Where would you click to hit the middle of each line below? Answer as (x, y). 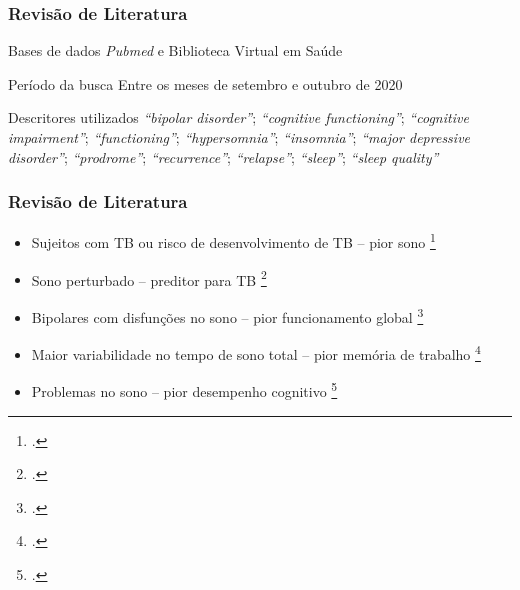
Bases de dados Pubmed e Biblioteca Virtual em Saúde (175, 50)
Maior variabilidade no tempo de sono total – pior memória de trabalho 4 (256, 352)
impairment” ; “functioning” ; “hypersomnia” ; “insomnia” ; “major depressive (239, 137)
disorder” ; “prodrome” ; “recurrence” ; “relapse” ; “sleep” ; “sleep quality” (223, 156)
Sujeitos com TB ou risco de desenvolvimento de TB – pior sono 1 (233, 241)
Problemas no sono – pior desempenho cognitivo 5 (184, 390)
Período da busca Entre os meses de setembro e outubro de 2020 (205, 83)
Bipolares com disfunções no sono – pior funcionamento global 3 (227, 315)
